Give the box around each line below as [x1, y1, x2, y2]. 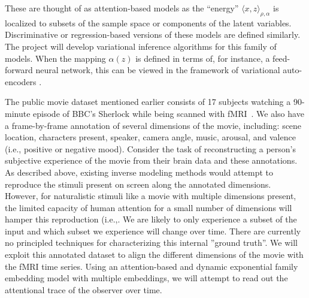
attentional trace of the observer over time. [5, 283, 162, 296]
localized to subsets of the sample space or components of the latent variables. [5, 16, 292, 29]
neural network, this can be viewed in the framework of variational [35, 64, 280, 76]
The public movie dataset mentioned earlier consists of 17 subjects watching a [5, 95, 291, 108]
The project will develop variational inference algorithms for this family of [5, 40, 277, 52]
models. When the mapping [5, 52, 106, 64]
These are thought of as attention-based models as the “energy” [5, 2, 239, 14]
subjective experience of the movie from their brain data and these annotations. [5, 154, 298, 167]
